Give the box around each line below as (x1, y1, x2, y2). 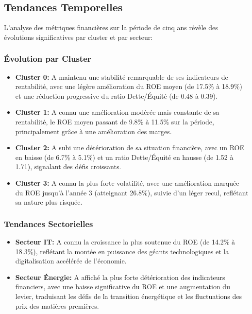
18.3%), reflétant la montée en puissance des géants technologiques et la (15, 246, 229, 256)
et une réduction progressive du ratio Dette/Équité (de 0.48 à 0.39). (15, 90, 218, 101)
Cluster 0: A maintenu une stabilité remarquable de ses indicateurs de (15, 71, 228, 82)
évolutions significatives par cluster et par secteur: (4, 32, 153, 42)
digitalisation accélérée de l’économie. (15, 256, 127, 266)
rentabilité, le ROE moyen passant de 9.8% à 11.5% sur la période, (15, 116, 214, 126)
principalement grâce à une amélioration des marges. (15, 126, 172, 136)
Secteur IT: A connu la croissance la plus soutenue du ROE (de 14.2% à (15, 236, 235, 246)
